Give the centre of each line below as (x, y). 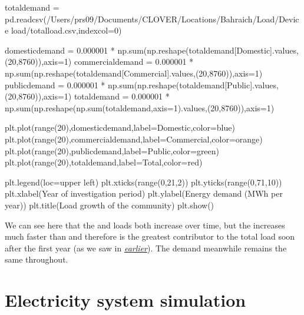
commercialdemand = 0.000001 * (134, 62)
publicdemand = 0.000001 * (55, 84)
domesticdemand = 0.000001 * (60, 50)
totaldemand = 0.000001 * (122, 96)
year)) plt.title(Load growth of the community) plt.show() (110, 205)
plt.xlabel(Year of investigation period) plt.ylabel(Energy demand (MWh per (144, 193)
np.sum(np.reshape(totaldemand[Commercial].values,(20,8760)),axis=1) (134, 73)
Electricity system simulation (125, 300)
